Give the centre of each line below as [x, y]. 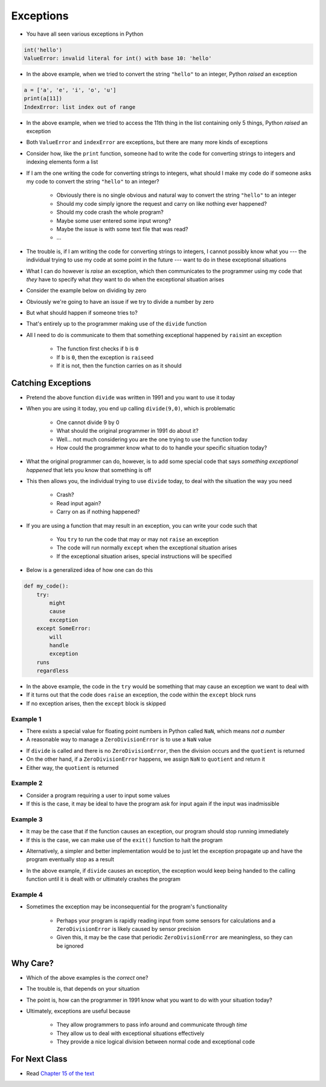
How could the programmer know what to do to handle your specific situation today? [162, 447]
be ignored [70, 946]
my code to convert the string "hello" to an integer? [93, 181]
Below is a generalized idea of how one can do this [90, 570]
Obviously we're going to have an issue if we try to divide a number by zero [120, 301]
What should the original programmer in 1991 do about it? [127, 431]
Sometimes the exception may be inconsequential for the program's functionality [127, 907]
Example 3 [27, 819]
